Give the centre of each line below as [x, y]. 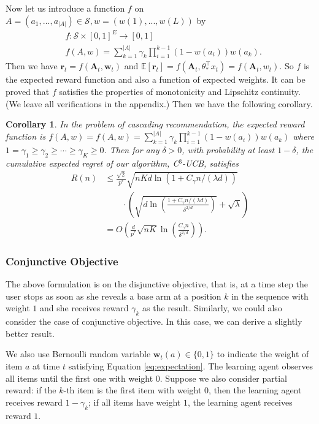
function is [26, 136]
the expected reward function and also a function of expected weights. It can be [156, 79]
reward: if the [31, 390]
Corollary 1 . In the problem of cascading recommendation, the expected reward [155, 124]
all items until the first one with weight [79, 378]
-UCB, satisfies [210, 163]
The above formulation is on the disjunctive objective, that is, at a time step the [157, 284]
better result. [30, 333]
